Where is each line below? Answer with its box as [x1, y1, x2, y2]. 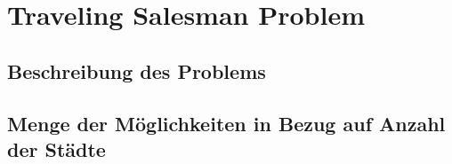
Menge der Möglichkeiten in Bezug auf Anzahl [7, 109, 446, 137]
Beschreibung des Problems [7, 57, 266, 84]
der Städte [7, 135, 106, 162]
